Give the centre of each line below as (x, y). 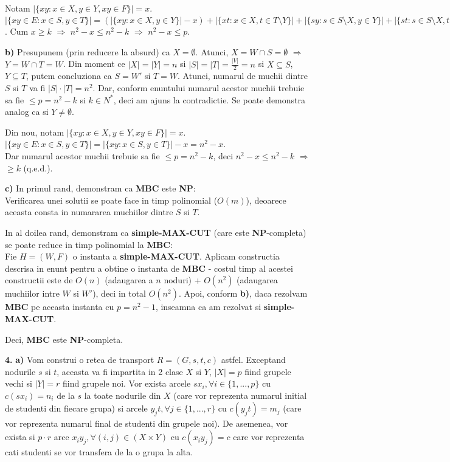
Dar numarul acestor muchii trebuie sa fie (82, 155)
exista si (20, 437)
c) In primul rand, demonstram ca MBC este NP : (100, 188)
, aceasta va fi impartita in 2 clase (120, 371)
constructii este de (39, 280)
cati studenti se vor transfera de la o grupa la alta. (99, 452)
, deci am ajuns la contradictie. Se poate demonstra (209, 99)
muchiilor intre (32, 293)
